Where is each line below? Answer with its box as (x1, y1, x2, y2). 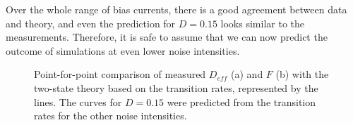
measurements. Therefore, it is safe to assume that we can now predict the (6, 29, 328, 44)
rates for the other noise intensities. (34, 108, 187, 123)
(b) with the (275, 67, 329, 81)
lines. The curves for (34, 94, 122, 109)
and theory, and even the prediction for (6, 15, 176, 30)
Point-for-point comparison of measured (34, 67, 206, 81)
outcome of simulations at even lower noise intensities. (6, 43, 240, 58)
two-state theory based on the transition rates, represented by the (34, 80, 318, 95)
